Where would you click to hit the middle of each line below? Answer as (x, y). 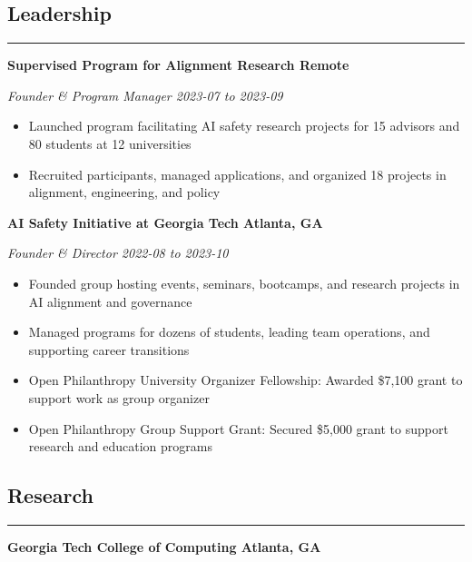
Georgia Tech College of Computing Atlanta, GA (164, 546)
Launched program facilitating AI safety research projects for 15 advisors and (244, 126)
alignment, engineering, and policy (124, 192)
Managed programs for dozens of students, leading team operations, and (229, 332)
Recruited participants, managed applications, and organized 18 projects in (237, 174)
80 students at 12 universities (110, 143)
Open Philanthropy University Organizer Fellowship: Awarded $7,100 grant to (246, 380)
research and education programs (120, 446)
